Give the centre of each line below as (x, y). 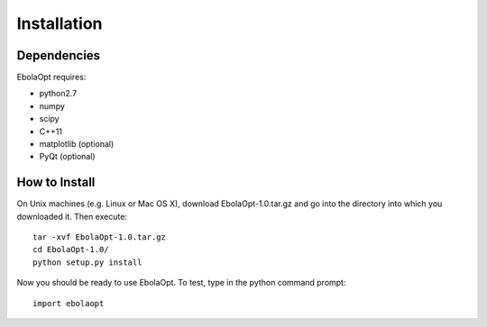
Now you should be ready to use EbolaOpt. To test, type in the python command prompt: (181, 283)
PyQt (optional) (67, 157)
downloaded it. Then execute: (72, 216)
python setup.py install (87, 262)
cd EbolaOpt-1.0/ (71, 250)
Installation (60, 23)
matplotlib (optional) (77, 144)
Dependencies (59, 55)
